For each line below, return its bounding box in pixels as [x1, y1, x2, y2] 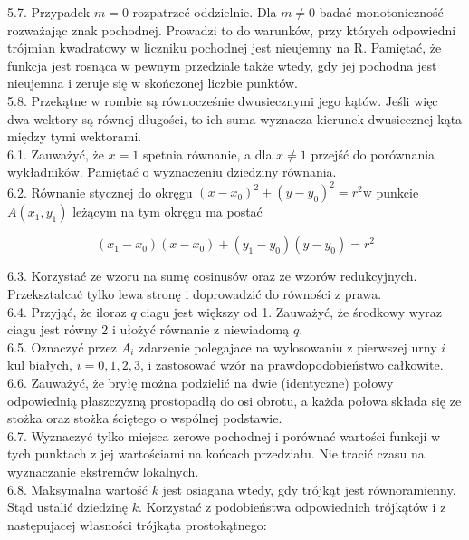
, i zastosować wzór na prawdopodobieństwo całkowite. [139, 355, 444, 374]
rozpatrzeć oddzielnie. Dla [132, 3, 277, 21]
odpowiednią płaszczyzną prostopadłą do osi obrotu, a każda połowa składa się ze [7, 391, 462, 410]
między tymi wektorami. [7, 127, 142, 146]
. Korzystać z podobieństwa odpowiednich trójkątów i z [139, 497, 446, 516]
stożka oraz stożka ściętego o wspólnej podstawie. [7, 409, 282, 428]
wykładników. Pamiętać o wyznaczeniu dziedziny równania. [7, 162, 337, 181]
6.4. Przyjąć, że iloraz [7, 302, 127, 321]
